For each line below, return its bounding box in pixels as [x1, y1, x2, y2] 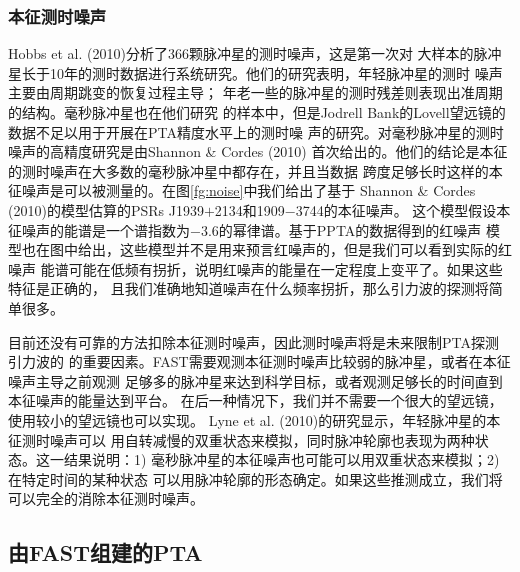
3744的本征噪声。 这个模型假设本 [295, 199, 511, 220]
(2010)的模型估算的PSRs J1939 [8, 199, 204, 220]
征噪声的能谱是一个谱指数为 [8, 219, 190, 240]
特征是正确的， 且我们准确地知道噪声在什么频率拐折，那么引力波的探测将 [8, 278, 489, 299]
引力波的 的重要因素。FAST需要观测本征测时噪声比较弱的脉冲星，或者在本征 [8, 351, 511, 372]
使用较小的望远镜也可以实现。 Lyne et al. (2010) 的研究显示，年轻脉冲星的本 [8, 409, 501, 430]
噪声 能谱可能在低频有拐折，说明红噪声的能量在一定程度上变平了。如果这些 [8, 258, 503, 279]
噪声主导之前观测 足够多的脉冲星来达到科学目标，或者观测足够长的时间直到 [8, 370, 503, 391]
